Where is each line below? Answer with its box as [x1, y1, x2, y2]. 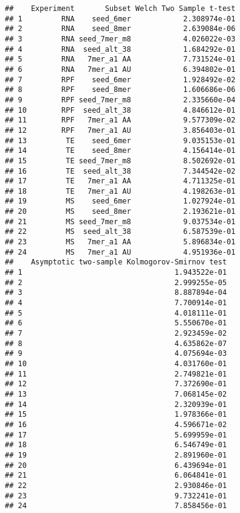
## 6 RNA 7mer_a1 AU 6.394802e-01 [5, 65, 236, 74]
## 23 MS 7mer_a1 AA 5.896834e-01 [5, 238, 236, 247]
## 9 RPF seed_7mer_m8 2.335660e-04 [5, 95, 236, 104]
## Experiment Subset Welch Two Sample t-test [5, 4, 236, 13]
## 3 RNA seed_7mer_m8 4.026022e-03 [5, 34, 236, 43]
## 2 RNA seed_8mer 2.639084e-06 [5, 24, 236, 34]
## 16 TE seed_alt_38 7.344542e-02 [5, 166, 236, 175]
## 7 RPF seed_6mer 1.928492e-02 [5, 75, 236, 84]
